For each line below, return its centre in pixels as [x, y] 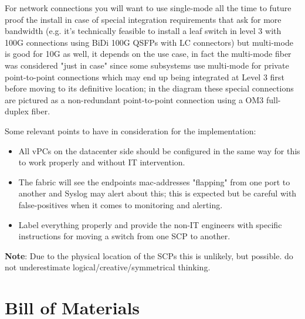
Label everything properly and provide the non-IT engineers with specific [150, 224]
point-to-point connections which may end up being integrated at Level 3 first [145, 77]
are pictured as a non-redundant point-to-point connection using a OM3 [134, 99]
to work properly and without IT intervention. [102, 162]
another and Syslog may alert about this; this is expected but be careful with [157, 193]
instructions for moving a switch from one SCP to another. [124, 236]
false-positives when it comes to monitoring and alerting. [121, 204]
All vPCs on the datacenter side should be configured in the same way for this [159, 150]
